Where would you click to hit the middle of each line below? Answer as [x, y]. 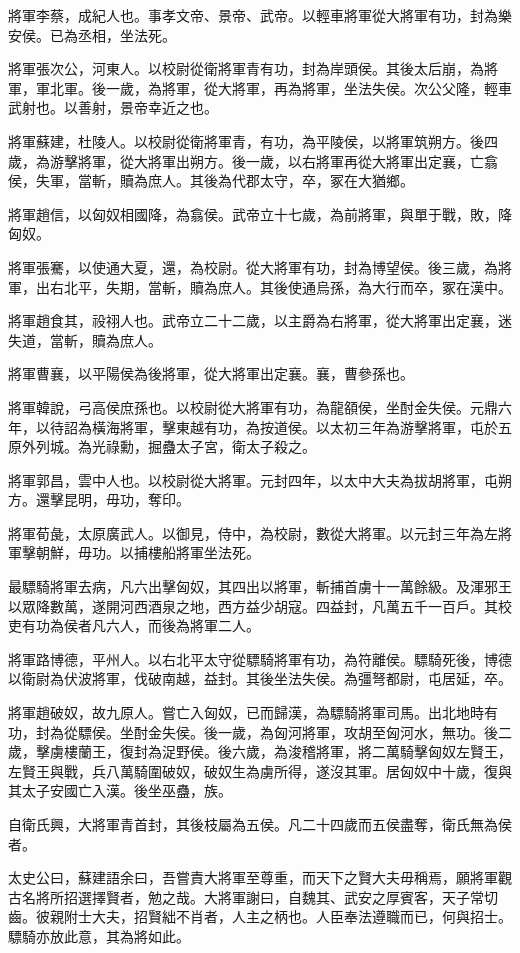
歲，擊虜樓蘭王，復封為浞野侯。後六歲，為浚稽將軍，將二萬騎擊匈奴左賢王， [260, 751]
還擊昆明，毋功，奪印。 [112, 499]
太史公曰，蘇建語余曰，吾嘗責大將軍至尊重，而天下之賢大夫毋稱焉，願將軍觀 [260, 877]
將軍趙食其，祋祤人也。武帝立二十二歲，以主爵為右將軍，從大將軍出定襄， [253, 320]
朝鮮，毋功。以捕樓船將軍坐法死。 [147, 552]
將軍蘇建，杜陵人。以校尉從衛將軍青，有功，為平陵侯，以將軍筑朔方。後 [246, 140]
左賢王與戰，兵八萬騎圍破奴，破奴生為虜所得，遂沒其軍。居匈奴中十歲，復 [253, 770]
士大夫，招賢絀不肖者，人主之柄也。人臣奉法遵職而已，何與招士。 [294, 916]
